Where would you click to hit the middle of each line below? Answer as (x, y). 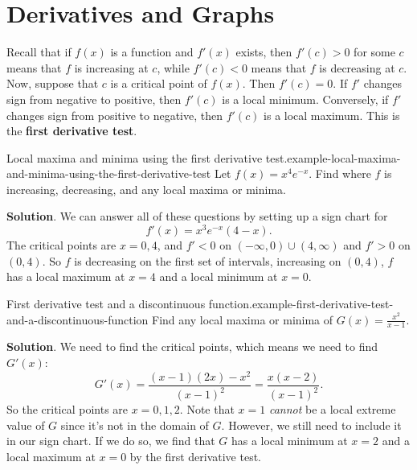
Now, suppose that (53, 83)
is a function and (152, 52)
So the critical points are (67, 409)
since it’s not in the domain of (135, 425)
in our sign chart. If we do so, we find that (111, 441)
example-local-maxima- (344, 157)
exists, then (264, 52)
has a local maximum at (66, 276)
